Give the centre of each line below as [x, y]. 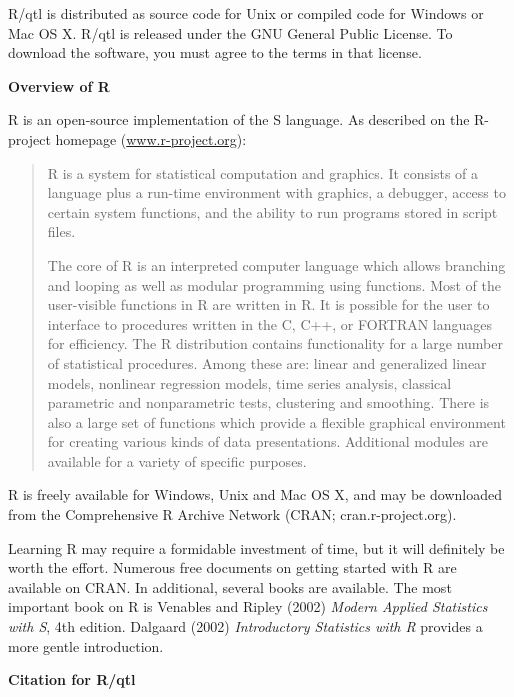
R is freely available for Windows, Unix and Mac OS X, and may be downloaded [255, 494]
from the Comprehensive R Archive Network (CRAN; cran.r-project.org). [232, 514]
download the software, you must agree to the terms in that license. [215, 52]
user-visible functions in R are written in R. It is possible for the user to [268, 304]
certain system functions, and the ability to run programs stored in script [272, 211]
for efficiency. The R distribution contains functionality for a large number [275, 343]
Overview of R [59, 85]
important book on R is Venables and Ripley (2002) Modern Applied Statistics [248, 606]
